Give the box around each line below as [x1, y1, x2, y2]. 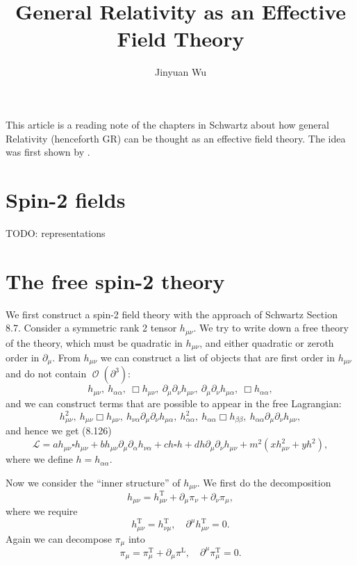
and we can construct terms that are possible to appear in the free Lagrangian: [6, 395, 342, 410]
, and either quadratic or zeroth [199, 335, 334, 350]
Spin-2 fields [6, 185, 126, 213]
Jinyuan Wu [154, 65, 207, 79]
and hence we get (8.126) [6, 423, 112, 438]
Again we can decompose [6, 531, 112, 546]
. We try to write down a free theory [193, 320, 349, 335]
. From [52, 350, 81, 365]
